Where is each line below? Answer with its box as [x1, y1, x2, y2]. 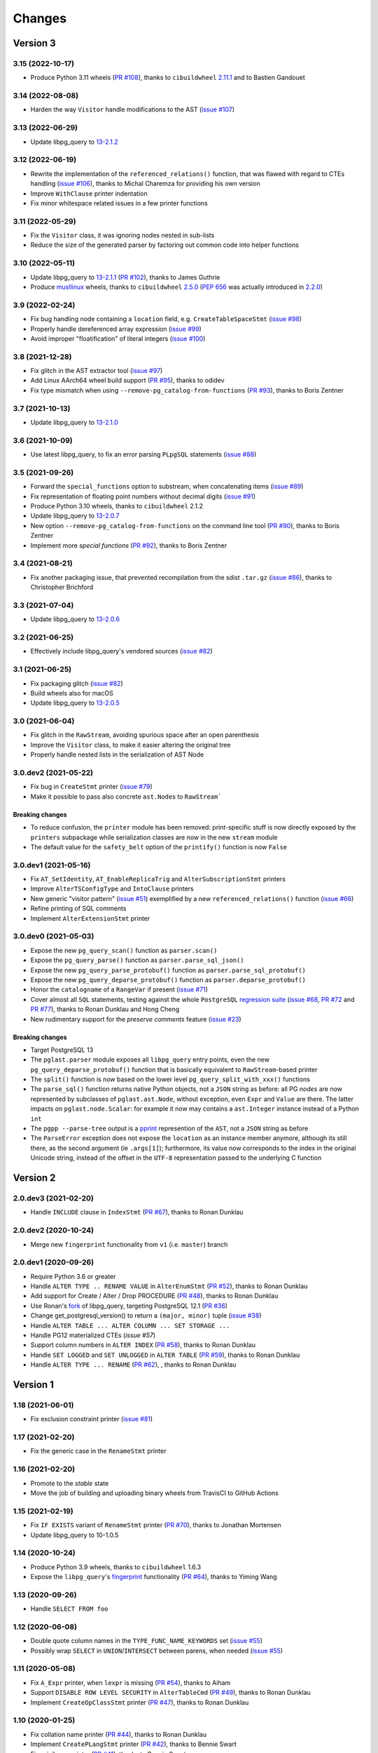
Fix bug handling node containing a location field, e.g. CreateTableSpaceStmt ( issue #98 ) [30, 315, 302, 323]
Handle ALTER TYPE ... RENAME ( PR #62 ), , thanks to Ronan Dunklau [30, 1360, 237, 1369]
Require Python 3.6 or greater [30, 1272, 116, 1280]
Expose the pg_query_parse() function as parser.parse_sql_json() [30, 956, 244, 964]
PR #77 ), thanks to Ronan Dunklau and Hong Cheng [30, 1005, 180, 1013]
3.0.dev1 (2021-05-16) [13, 860, 91, 869]
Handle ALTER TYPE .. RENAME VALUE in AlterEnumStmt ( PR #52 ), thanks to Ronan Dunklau [30, 1282, 308, 1290]
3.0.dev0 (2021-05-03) [13, 931, 94, 941]
